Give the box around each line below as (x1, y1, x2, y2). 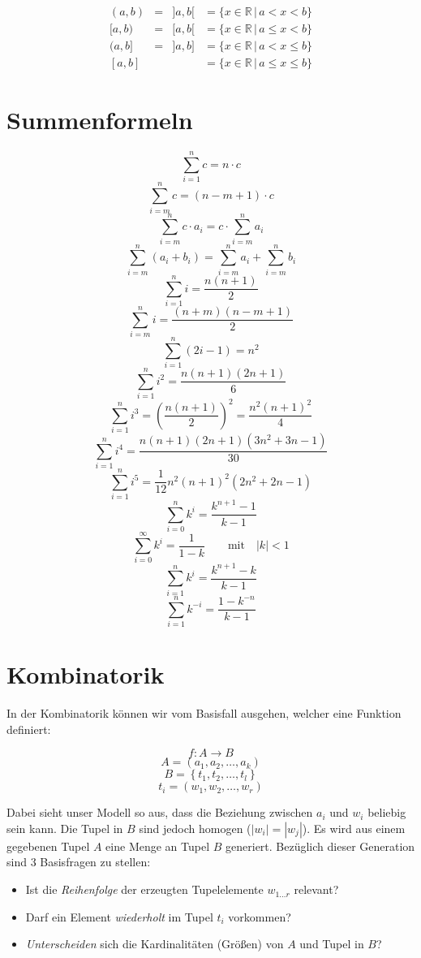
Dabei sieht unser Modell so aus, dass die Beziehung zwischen (6, 804, 313, 821)
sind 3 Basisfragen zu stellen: (6, 853, 151, 870)
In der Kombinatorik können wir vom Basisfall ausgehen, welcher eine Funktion (6, 705, 402, 722)
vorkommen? (228, 908, 291, 925)
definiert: (6, 720, 51, 737)
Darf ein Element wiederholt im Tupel (25, 908, 213, 925)
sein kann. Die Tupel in (6, 819, 123, 836)
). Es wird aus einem (302, 819, 406, 836)
